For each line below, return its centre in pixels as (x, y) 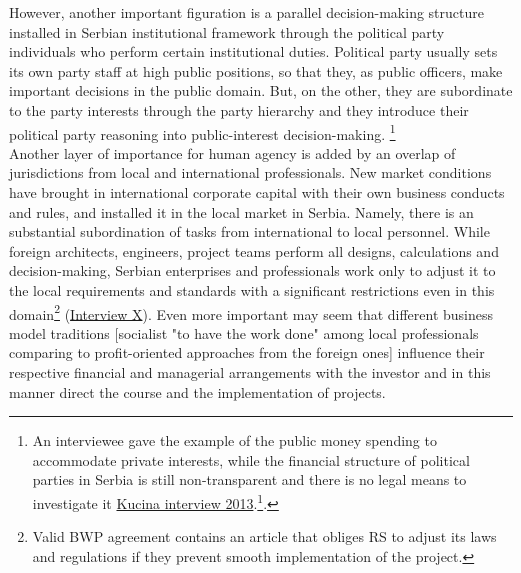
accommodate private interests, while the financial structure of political (251, 459)
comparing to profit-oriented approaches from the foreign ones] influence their (247, 352)
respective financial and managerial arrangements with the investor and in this (250, 372)
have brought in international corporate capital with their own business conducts (257, 192)
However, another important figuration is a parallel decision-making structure (246, 12)
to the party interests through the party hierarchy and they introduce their (239, 109)
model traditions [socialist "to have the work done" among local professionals (244, 332)
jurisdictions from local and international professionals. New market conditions (250, 172)
